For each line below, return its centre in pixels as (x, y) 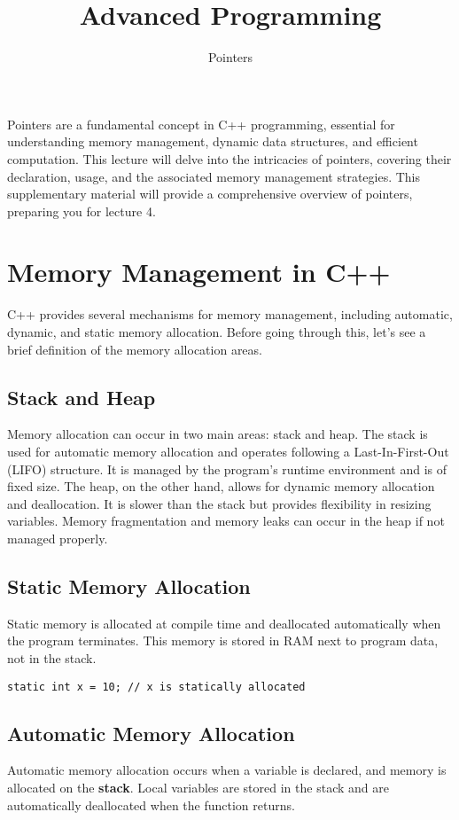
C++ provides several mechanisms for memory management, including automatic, (230, 314)
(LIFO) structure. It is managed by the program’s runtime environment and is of (227, 469)
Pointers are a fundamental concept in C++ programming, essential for (201, 124)
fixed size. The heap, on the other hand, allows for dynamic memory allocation (221, 486)
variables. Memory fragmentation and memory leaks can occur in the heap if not (226, 521)
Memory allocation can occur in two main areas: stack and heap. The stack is (218, 434)
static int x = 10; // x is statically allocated (156, 687)
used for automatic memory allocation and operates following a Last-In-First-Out (228, 451)
